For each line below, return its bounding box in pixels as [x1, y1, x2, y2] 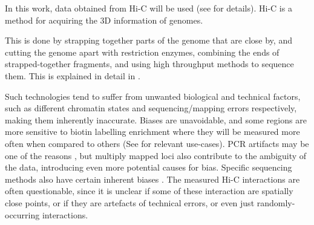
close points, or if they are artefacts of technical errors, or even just [5, 196, 255, 209]
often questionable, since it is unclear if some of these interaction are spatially [5, 184, 293, 197]
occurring [5, 208, 40, 221]
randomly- [257, 196, 295, 209]
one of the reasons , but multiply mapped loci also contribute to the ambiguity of [5, 149, 307, 161]
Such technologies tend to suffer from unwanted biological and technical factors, [5, 90, 301, 102]
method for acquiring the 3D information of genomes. [5, 13, 203, 26]
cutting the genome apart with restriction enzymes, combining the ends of [5, 45, 280, 58]
